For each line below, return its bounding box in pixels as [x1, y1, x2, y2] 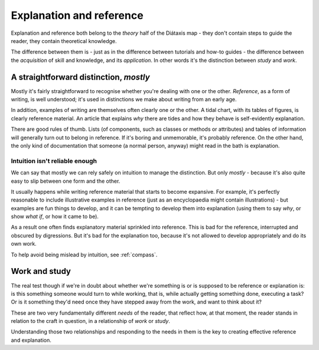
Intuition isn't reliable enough [11, 157, 97, 165]
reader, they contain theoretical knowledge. [11, 37, 117, 44]
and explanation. [11, 336, 51, 344]
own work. [11, 240, 37, 247]
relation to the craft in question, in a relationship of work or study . [11, 318, 171, 325]
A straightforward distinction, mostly [11, 72, 150, 82]
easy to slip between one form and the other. [11, 177, 121, 184]
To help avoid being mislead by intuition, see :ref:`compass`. [11, 251, 158, 258]
